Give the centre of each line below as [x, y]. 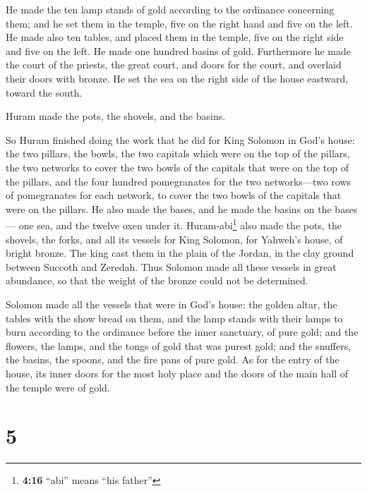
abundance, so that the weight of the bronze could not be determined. [157, 280]
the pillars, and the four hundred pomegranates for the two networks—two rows [179, 181]
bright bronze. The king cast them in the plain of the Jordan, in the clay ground [180, 253]
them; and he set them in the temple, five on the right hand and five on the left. [179, 23]
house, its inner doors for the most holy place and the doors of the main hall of [177, 373]
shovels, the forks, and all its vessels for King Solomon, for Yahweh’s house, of [174, 239]
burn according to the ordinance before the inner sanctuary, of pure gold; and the [182, 332]
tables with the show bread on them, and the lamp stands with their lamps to [174, 318]
